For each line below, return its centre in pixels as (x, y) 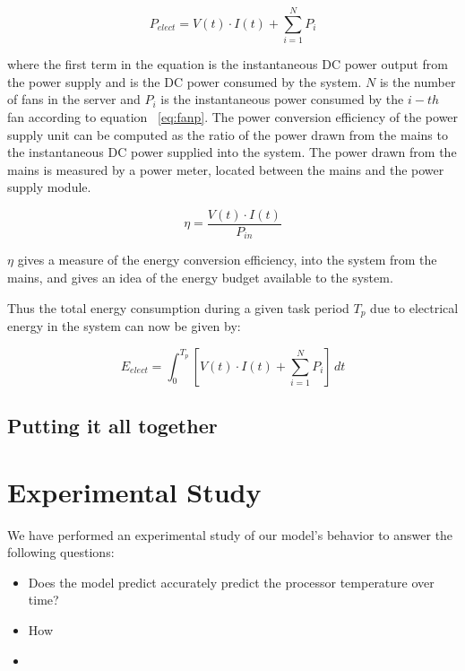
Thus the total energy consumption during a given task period (178, 307)
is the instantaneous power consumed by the (282, 99)
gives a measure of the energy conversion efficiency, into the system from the (227, 260)
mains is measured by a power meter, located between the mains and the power (226, 169)
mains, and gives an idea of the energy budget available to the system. (200, 277)
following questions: (61, 552)
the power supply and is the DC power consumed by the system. (185, 81)
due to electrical (414, 307)
